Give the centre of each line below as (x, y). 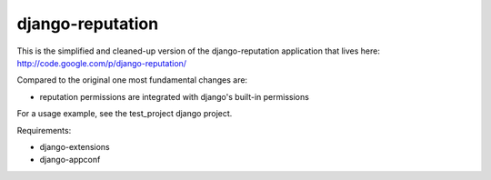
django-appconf (70, 160)
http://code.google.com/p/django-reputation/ (101, 63)
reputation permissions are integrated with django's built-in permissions (174, 96)
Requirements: (44, 130)
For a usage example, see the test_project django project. (125, 114)
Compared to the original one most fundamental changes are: (132, 80)
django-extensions (75, 146)
